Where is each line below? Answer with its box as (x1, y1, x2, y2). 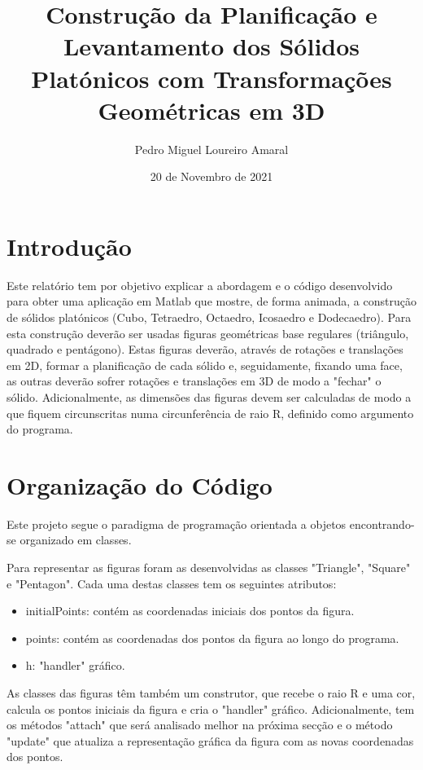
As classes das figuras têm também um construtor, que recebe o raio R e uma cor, (7, 684, 416, 702)
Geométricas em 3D (98, 93, 325, 126)
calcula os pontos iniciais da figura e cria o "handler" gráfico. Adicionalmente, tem (7, 700, 415, 717)
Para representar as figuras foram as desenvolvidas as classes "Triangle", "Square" (7, 559, 411, 576)
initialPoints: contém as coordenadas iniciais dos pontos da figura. (25, 602, 355, 619)
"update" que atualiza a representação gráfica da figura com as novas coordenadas (7, 732, 414, 749)
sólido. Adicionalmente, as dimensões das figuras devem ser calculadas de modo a (7, 388, 412, 405)
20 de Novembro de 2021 (150, 168, 273, 185)
